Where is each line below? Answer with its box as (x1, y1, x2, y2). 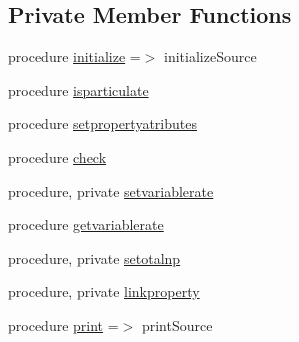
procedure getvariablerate (8, 214, 164, 235)
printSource (141, 314, 213, 335)
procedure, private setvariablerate (8, 180, 214, 201)
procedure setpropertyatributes (8, 113, 197, 134)
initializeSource (164, 46, 257, 67)
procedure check (8, 146, 107, 167)
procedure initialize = (8, 46, 141, 67)
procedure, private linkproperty (8, 281, 200, 302)
